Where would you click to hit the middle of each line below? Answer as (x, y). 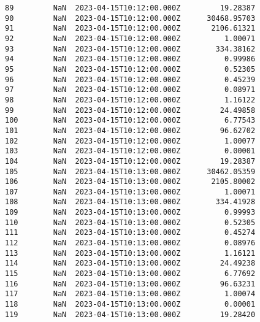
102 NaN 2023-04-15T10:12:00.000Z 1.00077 (130, 141)
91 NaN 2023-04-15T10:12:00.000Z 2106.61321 (130, 29)
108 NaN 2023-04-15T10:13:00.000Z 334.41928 (130, 202)
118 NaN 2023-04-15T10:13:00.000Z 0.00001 (130, 305)
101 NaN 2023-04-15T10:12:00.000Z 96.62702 (130, 130)
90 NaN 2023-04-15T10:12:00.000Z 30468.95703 (130, 18)
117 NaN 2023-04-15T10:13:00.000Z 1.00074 (130, 294)
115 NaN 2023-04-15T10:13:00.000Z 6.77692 (130, 274)
